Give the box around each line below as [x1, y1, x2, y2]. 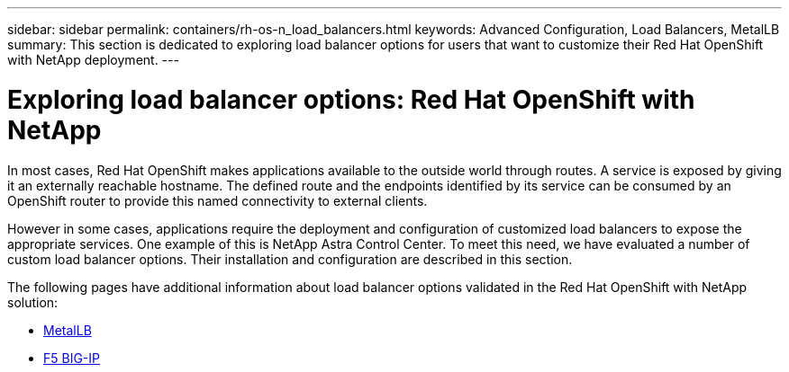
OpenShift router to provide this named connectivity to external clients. [7, 192, 428, 208]
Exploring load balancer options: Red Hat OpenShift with [7, 84, 695, 115]
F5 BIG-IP [43, 350, 101, 366]
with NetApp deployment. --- [7, 52, 179, 67]
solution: [7, 294, 59, 310]
